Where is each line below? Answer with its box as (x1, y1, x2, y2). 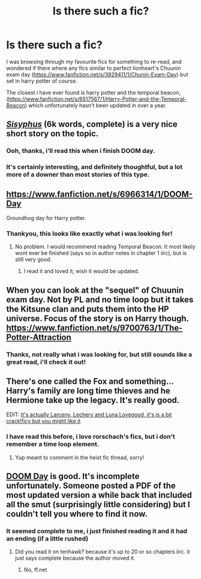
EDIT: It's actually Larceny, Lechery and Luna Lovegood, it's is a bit (6, 411, 172, 418)
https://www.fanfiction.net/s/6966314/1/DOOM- (6, 189, 193, 199)
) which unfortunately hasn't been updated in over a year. (25, 101, 167, 109)
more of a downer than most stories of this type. (6, 171, 150, 179)
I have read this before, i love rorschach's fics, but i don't (6, 433, 175, 441)
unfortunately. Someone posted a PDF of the (6, 481, 176, 491)
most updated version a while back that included (6, 490, 192, 501)
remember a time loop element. (6, 440, 100, 448)
